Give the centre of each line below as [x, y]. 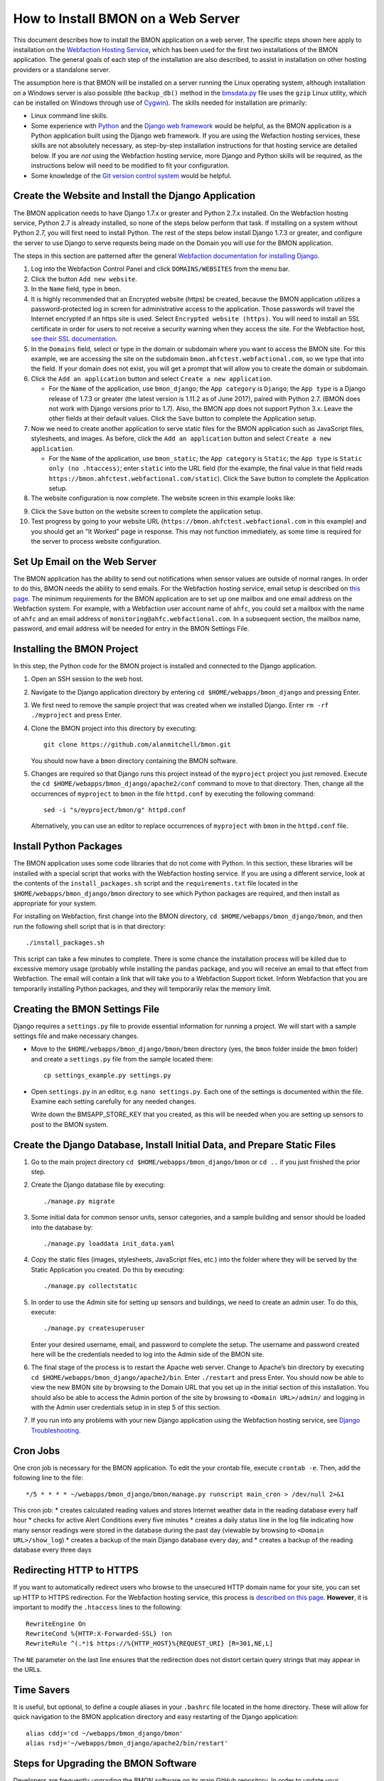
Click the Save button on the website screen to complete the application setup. [146, 511]
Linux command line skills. [69, 116]
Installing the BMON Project [76, 649]
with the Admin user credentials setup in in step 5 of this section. [126, 1408]
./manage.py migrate [79, 1201]
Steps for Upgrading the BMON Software [105, 1764]
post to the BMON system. [70, 1124]
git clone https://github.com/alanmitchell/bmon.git [137, 745]
